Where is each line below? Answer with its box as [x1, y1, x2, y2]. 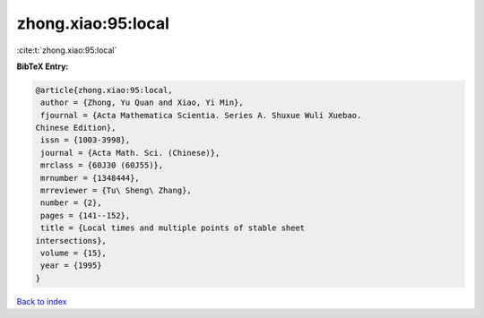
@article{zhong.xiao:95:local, [35, 85, 174, 95]
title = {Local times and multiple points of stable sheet [40, 223, 306, 233]
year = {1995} [40, 261, 102, 271]
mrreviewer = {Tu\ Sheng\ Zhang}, [40, 185, 192, 196]
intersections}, [35, 236, 108, 245]
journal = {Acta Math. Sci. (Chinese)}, [40, 148, 220, 158]
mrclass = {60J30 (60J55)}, [40, 160, 164, 170]
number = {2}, [40, 198, 102, 208]
